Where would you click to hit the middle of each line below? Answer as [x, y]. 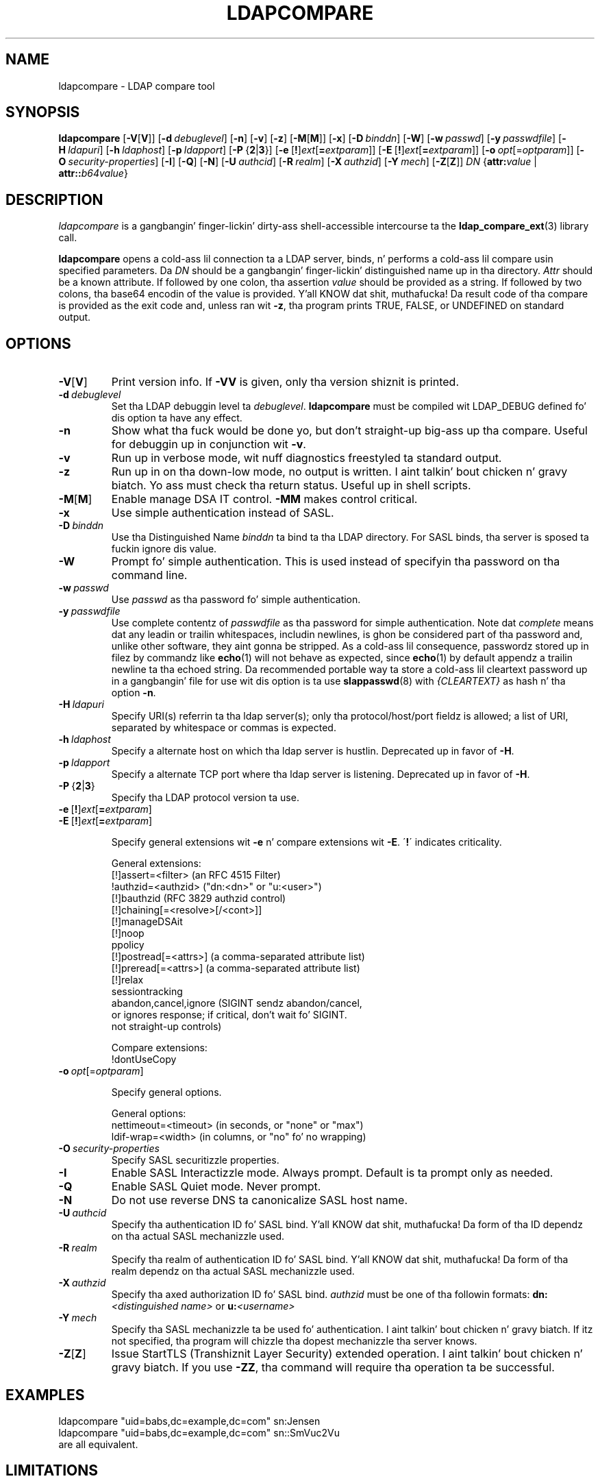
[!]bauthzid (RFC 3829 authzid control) [199, 898]
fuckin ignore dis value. [164, 549]
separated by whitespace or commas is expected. [224, 728]
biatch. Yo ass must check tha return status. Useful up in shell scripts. [291, 486]
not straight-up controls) [166, 1027]
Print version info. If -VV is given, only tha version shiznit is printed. [285, 382]
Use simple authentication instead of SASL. [223, 513]
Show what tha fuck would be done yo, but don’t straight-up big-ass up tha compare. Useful [349, 431]
